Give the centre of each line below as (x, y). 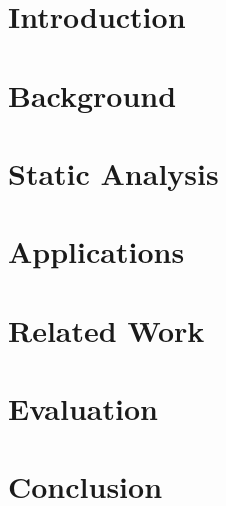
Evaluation (83, 408)
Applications (96, 251)
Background (92, 94)
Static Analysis (113, 172)
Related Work (106, 329)
